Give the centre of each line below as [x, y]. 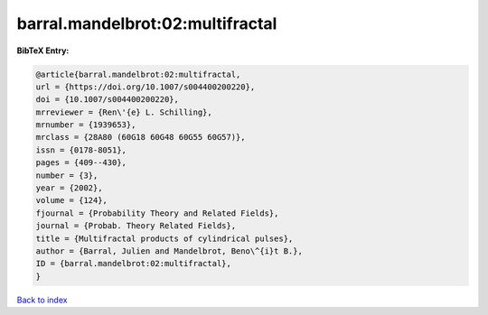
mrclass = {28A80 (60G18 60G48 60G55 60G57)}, [141, 137]
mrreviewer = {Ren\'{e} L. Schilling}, [124, 112]
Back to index [42, 300]
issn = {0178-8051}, [81, 150]
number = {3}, [67, 175]
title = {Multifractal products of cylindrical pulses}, [164, 238]
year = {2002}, [69, 188]
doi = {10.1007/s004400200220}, [108, 100]
